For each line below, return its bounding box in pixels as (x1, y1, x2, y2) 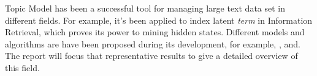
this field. (5, 61, 40, 74)
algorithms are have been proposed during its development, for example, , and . (5, 37, 300, 50)
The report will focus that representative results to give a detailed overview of (5, 49, 298, 62)
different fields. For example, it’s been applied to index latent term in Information (5, 13, 313, 26)
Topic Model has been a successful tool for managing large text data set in (5, 2, 286, 14)
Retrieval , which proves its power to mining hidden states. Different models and (5, 26, 305, 38)
